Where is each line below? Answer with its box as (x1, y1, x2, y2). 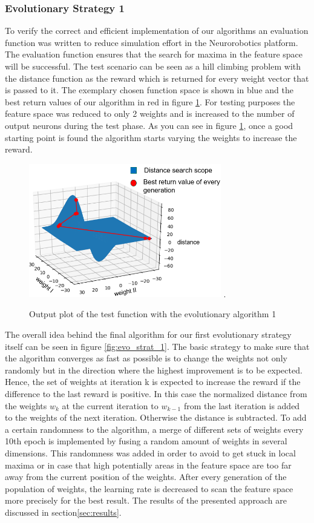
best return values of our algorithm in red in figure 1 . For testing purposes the (5, 95, 295, 108)
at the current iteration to (62, 399, 159, 412)
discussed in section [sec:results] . (5, 505, 122, 518)
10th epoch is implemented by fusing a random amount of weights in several (5, 435, 287, 447)
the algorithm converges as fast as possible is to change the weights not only (5, 352, 287, 364)
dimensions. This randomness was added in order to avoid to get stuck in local (5, 447, 296, 459)
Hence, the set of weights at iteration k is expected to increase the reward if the (5, 375, 301, 388)
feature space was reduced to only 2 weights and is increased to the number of (5, 107, 295, 120)
